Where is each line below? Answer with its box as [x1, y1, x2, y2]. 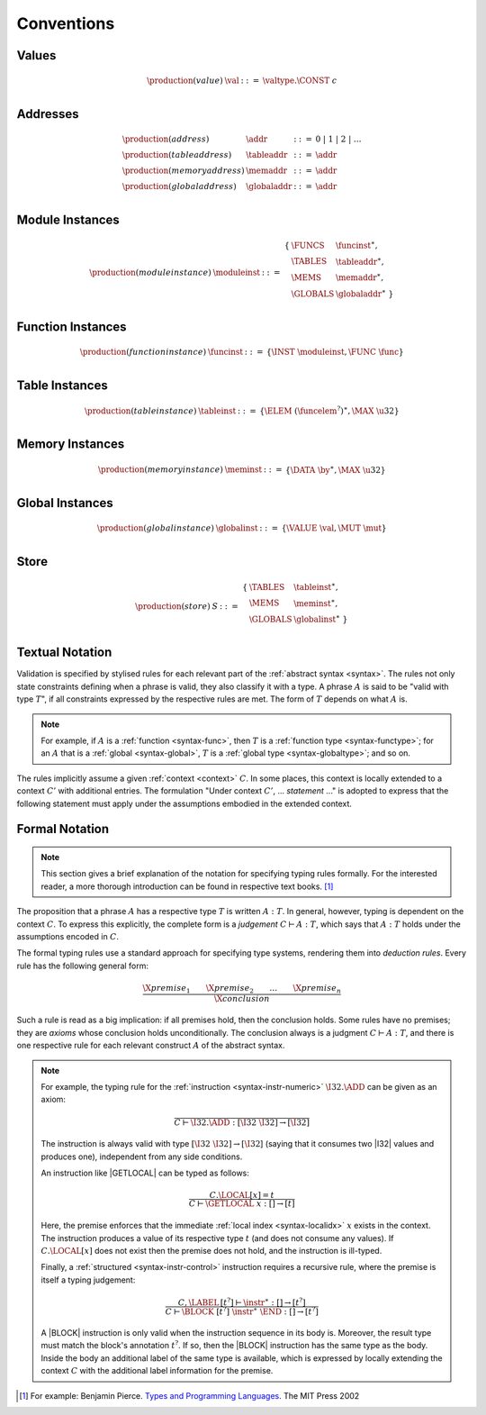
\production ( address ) [121, 134, 210, 144]
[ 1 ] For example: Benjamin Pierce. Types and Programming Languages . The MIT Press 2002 [19, 1390, 360, 1401]
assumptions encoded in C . [16, 930, 119, 941]
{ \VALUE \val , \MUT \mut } [281, 523, 387, 533]
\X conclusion [213, 993, 270, 1003]
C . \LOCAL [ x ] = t [209, 1190, 274, 1201]
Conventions [16, 14, 115, 33]
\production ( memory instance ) [97, 465, 224, 475]
